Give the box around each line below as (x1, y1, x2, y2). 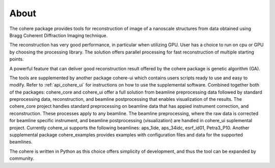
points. (9, 56, 24, 62)
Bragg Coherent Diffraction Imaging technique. (9, 32, 108, 38)
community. (9, 155, 34, 161)
